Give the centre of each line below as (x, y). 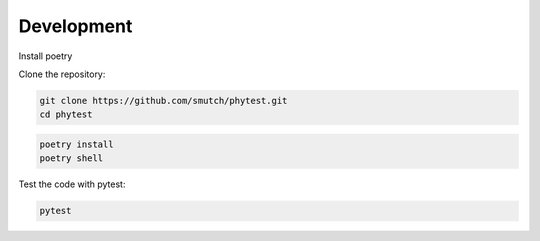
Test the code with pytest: (72, 184)
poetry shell (71, 158)
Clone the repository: (62, 74)
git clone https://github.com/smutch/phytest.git (163, 100)
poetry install (76, 144)
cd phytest (66, 114)
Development (75, 26)
